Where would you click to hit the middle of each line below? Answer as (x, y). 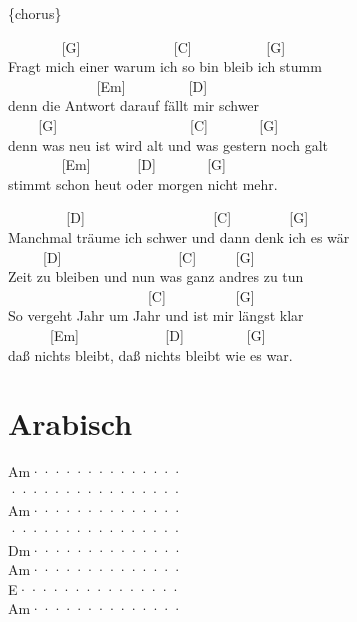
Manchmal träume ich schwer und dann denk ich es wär (179, 236)
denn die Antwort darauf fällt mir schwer (134, 105)
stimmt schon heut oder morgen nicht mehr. (143, 183)
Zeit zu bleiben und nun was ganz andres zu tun (156, 276)
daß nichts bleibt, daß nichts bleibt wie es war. (150, 354)
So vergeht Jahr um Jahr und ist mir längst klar (156, 315)
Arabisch (70, 423)
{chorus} (35, 13)
